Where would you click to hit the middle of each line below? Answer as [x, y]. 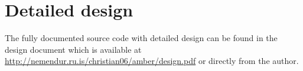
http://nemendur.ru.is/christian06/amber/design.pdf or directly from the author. [152, 61]
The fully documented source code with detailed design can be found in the [141, 38]
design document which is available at [73, 49]
